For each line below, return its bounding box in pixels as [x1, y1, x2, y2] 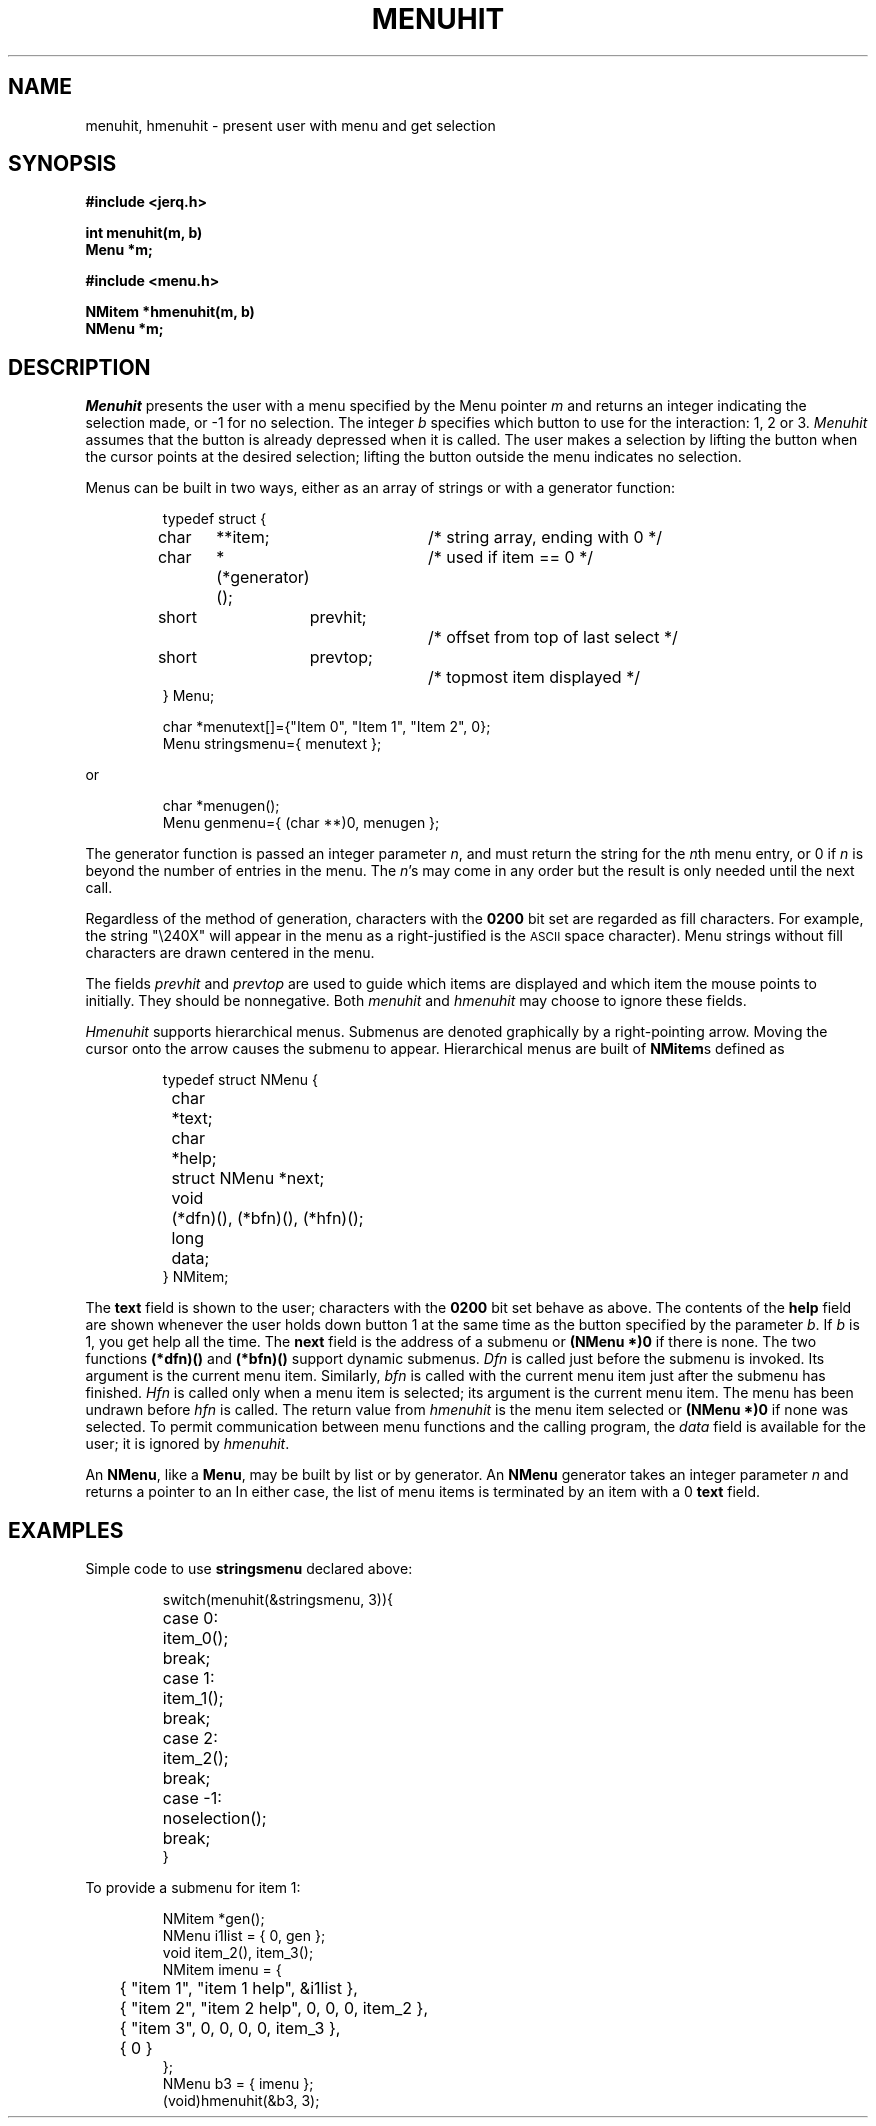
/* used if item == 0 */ [427, 547, 593, 568]
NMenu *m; [85, 320, 164, 338]
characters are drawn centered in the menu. [85, 944, 375, 962]
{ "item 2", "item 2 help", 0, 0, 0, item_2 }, [119, 1998, 429, 2019]
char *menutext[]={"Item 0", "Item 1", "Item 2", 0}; [162, 718, 491, 736]
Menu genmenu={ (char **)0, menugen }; [162, 814, 440, 832]
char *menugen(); [162, 797, 280, 815]
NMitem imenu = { [162, 1961, 282, 1979]
